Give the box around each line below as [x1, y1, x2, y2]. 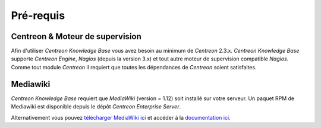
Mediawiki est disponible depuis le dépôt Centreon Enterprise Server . [11, 103, 181, 110]
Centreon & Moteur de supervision [11, 31, 142, 41]
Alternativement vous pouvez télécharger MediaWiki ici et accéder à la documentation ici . [11, 114, 231, 121]
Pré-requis [11, 9, 65, 22]
